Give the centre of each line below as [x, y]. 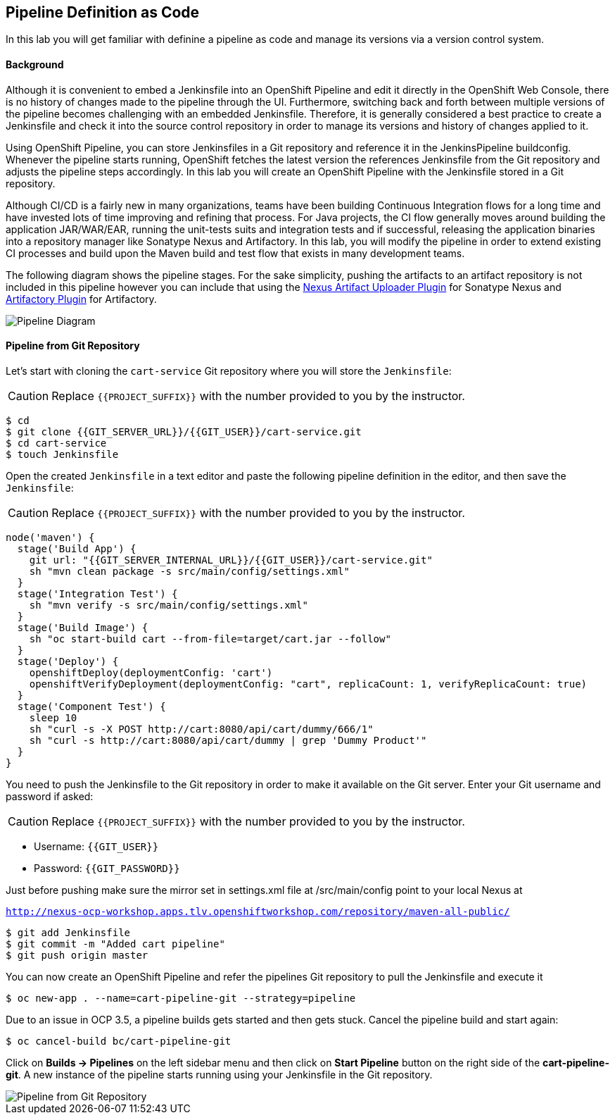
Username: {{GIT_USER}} [96, 846]
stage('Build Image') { [83, 627]
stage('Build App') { [77, 548]
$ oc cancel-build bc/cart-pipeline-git [119, 1041]
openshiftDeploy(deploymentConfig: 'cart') [151, 672]
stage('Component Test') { [91, 706]
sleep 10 [53, 717]
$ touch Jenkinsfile [62, 454]
